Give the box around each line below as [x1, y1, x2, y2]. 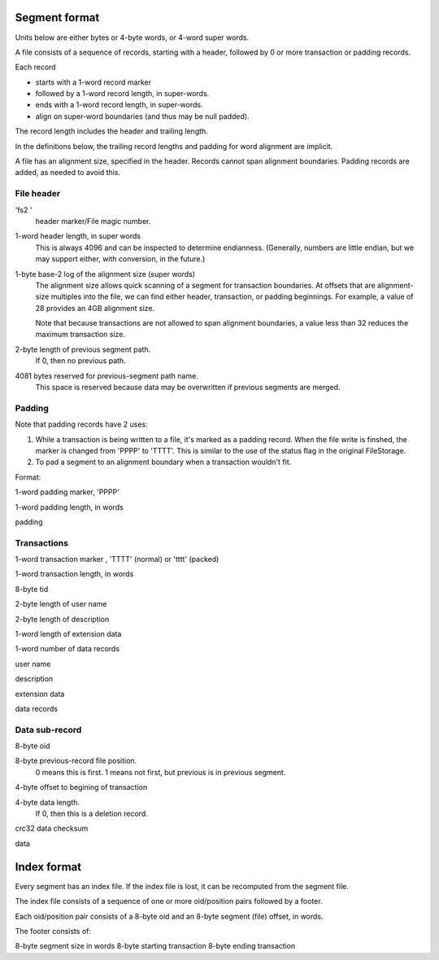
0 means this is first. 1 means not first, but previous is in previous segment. [35, 767, 286, 777]
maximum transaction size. [35, 330, 126, 340]
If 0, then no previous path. [35, 356, 126, 366]
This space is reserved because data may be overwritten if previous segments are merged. [35, 383, 341, 392]
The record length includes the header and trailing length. [15, 126, 209, 136]
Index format [15, 860, 81, 874]
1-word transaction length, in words [15, 569, 134, 579]
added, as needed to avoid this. [15, 168, 121, 178]
